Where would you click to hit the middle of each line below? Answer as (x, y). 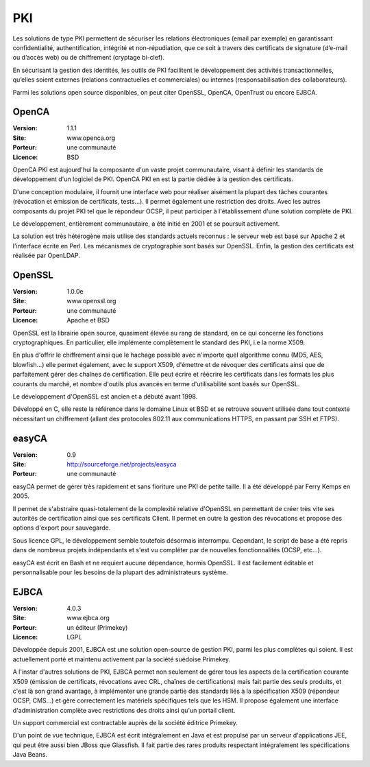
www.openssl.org (91, 301)
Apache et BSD (88, 320)
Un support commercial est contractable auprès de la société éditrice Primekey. (125, 723)
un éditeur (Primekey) (97, 627)
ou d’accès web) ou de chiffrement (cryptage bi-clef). (88, 58)
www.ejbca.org (88, 618)
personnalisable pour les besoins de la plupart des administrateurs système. (120, 572)
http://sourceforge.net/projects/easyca (122, 464)
